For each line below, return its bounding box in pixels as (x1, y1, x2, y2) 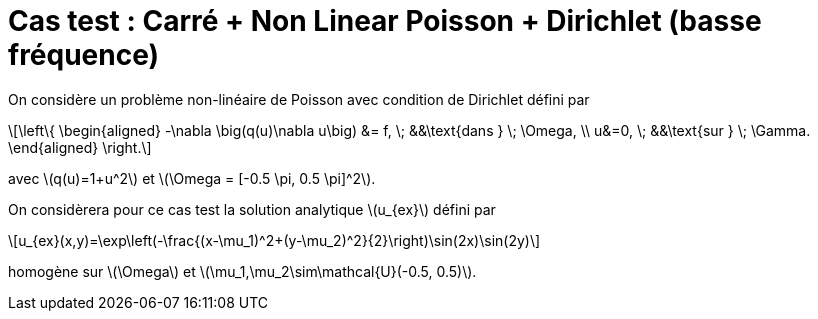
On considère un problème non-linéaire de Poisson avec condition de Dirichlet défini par (8, 90, 590, 108)
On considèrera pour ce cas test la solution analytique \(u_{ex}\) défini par (8, 200, 496, 218)
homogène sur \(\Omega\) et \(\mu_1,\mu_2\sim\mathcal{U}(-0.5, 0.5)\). (8, 262, 477, 280)
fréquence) (8, 38, 160, 72)
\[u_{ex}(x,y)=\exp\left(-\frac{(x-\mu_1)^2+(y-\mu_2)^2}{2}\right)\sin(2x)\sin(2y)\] (8, 231, 541, 249)
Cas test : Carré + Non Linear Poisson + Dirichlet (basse (8, 4, 762, 38)
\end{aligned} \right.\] (8, 138, 152, 156)
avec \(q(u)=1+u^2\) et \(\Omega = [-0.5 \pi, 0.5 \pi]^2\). (8, 169, 376, 187)
